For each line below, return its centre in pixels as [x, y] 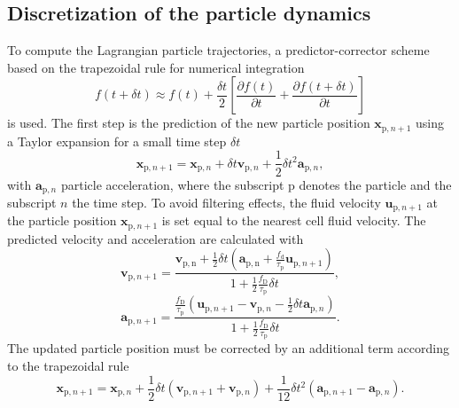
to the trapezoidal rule [68, 365]
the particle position [62, 220]
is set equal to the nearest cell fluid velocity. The [294, 220]
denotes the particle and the [375, 184]
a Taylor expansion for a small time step [117, 141]
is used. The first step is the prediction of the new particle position [189, 123]
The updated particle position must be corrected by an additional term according [228, 348]
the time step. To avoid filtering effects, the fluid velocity [226, 202]
